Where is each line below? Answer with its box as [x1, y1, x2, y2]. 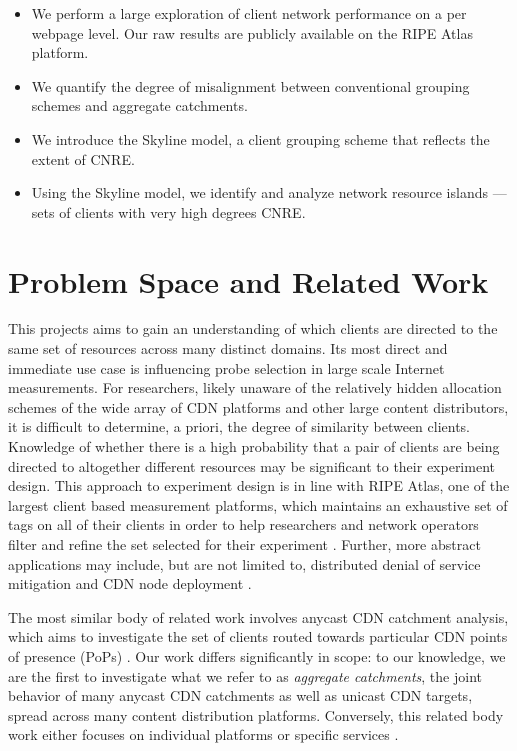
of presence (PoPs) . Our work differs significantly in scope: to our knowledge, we [8, 645, 506, 666]
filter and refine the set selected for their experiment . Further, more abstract [8, 534, 481, 554]
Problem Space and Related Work [8, 260, 489, 301]
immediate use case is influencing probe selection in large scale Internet [8, 357, 445, 378]
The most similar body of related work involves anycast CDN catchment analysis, [8, 606, 509, 627]
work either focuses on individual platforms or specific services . [8, 724, 399, 745]
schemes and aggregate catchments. [31, 95, 248, 116]
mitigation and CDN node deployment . [8, 573, 252, 594]
